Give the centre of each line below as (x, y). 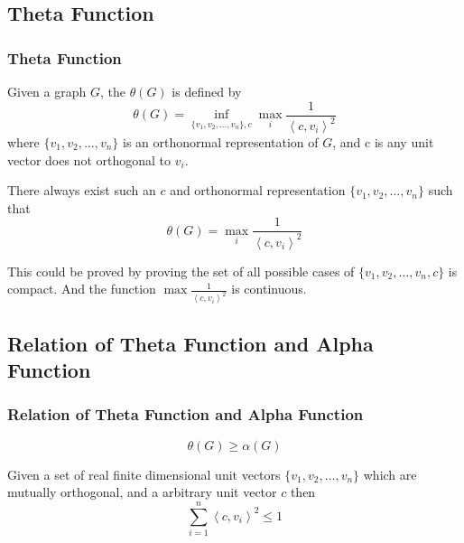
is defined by (207, 91)
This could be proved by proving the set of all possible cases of (181, 271)
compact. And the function (82, 289)
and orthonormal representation (258, 190)
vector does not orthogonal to (89, 159)
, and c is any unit (383, 142)
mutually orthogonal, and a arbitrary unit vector (142, 492)
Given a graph (47, 91)
